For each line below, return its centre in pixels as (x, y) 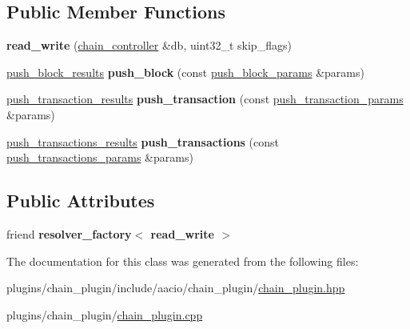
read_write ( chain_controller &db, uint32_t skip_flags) (149, 45)
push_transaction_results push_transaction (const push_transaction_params (205, 99)
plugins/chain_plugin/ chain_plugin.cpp (105, 314)
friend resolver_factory (69, 233)
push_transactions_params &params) (100, 157)
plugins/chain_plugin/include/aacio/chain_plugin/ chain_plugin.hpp (176, 288)
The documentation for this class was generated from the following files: (183, 261)
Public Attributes (81, 201)
